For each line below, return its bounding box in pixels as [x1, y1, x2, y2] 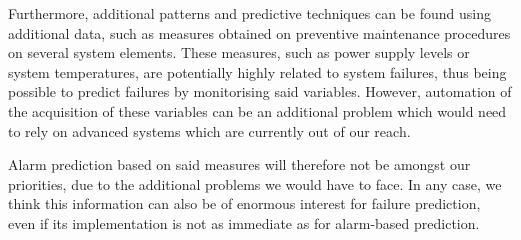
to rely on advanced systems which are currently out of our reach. [8, 120, 411, 141]
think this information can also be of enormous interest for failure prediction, [8, 193, 481, 214]
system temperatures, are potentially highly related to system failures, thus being [8, 61, 507, 82]
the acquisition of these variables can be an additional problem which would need [8, 100, 507, 121]
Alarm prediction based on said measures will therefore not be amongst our [8, 154, 471, 175]
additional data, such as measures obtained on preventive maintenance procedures [8, 22, 511, 43]
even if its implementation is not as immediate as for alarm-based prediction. [8, 212, 480, 233]
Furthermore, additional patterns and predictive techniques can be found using [8, 3, 491, 23]
